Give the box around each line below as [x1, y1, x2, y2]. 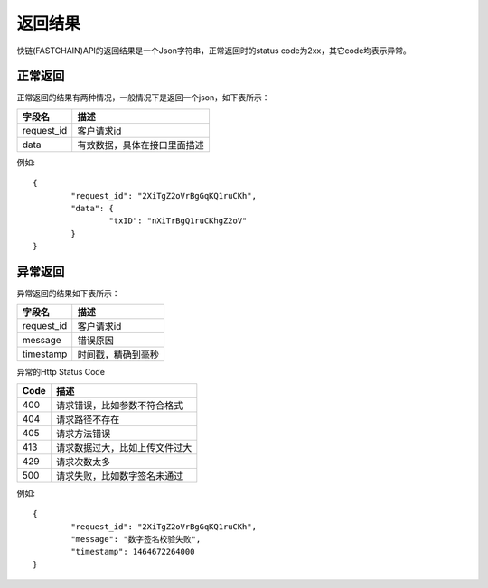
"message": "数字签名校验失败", [70, 534, 202, 545]
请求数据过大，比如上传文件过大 [55, 441, 192, 453]
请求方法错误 [55, 427, 111, 440]
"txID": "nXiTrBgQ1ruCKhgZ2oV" [108, 216, 248, 226]
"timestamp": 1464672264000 [70, 546, 195, 557]
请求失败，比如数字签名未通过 [55, 470, 183, 482]
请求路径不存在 [55, 413, 120, 425]
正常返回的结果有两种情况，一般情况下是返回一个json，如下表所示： [16, 92, 270, 103]
